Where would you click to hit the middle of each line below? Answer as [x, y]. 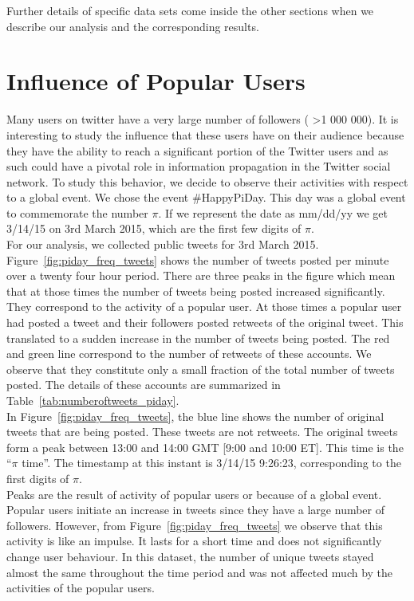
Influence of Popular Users [156, 81]
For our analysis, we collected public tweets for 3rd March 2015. [163, 244]
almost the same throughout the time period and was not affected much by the [200, 572]
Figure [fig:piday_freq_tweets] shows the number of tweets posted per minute [198, 259]
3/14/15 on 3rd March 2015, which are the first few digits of [154, 228]
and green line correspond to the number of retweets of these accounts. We [189, 354]
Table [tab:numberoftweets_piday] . [93, 400]
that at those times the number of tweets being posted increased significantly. [196, 291]
